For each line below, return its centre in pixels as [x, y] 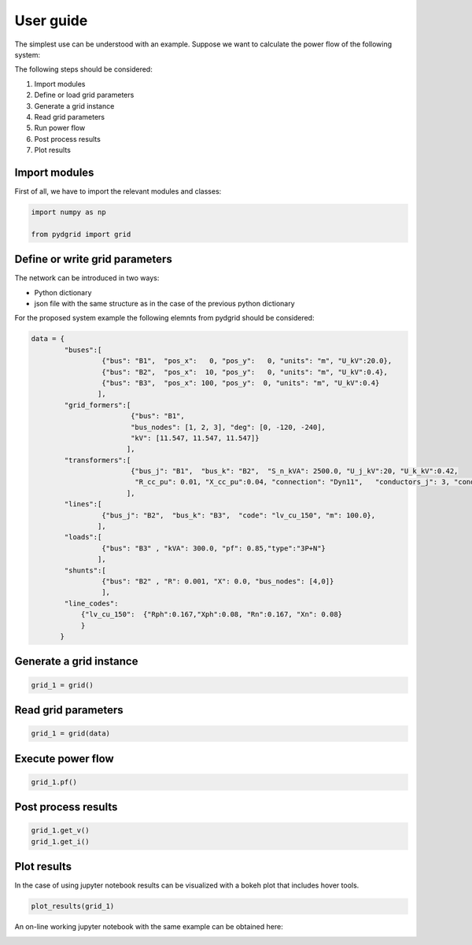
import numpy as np [68, 212]
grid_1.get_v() [60, 830]
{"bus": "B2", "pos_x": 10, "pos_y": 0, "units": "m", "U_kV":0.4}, [245, 372]
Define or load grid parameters [84, 95]
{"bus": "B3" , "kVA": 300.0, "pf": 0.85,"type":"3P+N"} [214, 548]
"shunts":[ [85, 570]
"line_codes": [91, 603]
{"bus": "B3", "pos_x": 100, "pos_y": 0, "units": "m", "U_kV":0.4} [240, 383]
